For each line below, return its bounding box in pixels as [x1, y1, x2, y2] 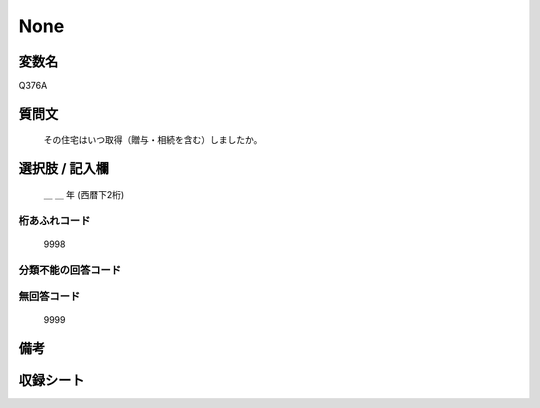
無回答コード [18, 290, 81, 304]
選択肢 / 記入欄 [18, 160, 110, 177]
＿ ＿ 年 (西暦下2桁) [43, 188, 125, 200]
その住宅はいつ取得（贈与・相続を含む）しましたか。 [43, 134, 263, 146]
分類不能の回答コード [18, 263, 122, 277]
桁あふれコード [18, 213, 91, 227]
